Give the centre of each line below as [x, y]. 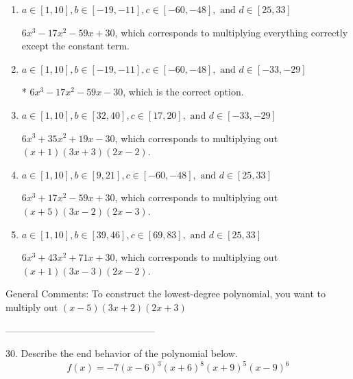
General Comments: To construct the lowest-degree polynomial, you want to [166, 294]
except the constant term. [76, 46]
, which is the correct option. [183, 92]
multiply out [32, 307]
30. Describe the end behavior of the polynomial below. [122, 353]
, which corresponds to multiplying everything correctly [231, 32]
